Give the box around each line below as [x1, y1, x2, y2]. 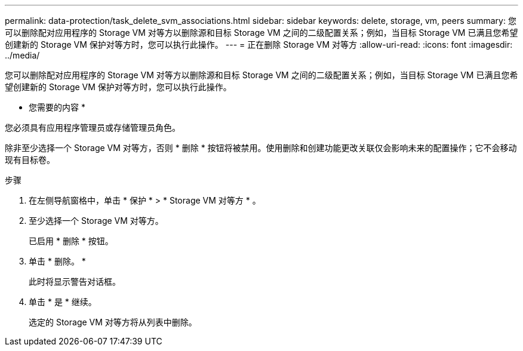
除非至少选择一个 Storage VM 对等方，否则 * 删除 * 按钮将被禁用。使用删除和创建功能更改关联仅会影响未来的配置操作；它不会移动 [5, 143, 517, 153]
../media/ [5, 50, 40, 60]
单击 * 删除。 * [29, 256, 86, 266]
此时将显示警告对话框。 [29, 276, 121, 287]
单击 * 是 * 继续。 [29, 297, 97, 307]
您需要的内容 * [29, 102, 85, 112]
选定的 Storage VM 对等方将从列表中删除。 [29, 317, 197, 327]
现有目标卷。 [5, 155, 55, 165]
